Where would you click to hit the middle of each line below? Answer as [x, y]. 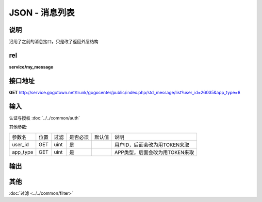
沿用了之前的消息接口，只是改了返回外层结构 [54, 42]
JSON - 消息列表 [42, 13]
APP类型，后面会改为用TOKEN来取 [154, 152]
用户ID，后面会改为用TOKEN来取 [152, 145]
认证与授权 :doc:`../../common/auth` [44, 118]
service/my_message [31, 67]
